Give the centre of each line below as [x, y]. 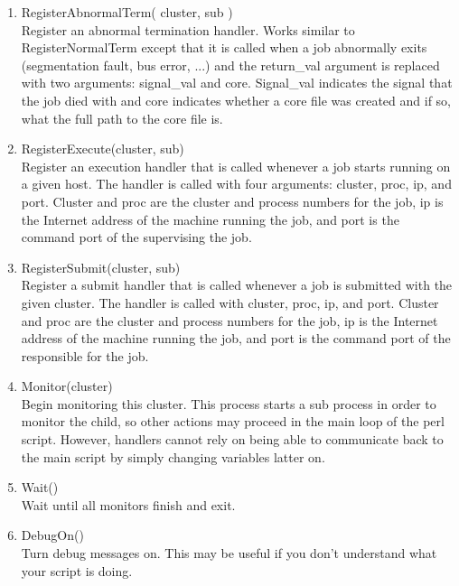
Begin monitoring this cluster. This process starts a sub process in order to [229, 403]
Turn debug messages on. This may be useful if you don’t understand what [229, 553]
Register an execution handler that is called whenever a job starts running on [236, 166]
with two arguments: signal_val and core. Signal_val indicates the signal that [237, 83]
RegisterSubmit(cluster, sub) [101, 267]
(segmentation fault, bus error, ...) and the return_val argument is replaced [230, 65]
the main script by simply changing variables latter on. [173, 456]
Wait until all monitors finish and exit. [128, 504]
